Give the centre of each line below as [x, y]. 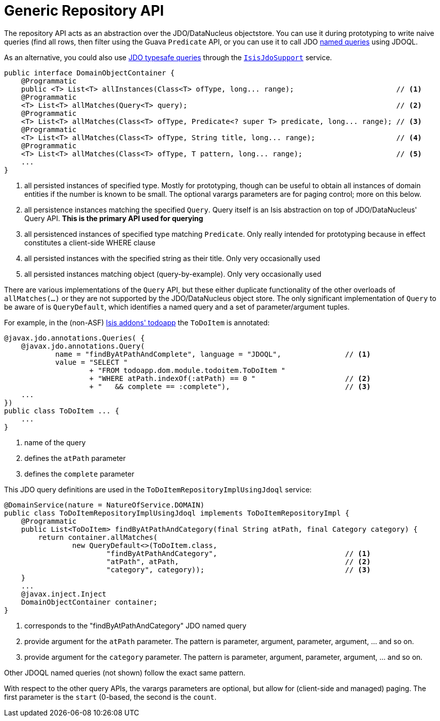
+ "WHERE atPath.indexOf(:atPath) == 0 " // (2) [230, 378]
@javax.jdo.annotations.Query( [83, 346]
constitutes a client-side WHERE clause [90, 242]
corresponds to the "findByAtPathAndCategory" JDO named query [136, 625]
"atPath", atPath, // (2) [238, 561]
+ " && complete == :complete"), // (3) [230, 386]
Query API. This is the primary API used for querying [114, 218]
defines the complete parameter [79, 474]
